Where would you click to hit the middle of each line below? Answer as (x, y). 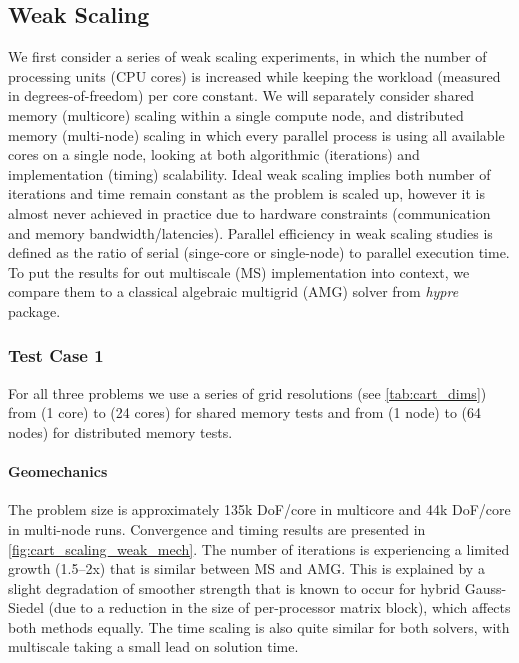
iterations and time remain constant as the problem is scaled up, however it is (246, 193)
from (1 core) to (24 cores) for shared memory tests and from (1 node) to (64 (245, 412)
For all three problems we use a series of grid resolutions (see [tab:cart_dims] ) (247, 392)
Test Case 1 (56, 355)
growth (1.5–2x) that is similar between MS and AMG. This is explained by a (246, 568)
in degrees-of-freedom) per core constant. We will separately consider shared (241, 95)
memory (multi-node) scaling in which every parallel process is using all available (256, 134)
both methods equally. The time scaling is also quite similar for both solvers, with (259, 626)
